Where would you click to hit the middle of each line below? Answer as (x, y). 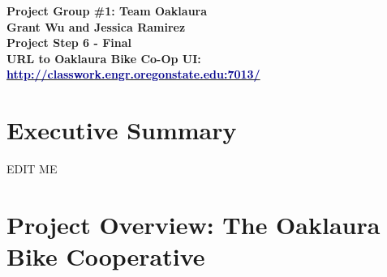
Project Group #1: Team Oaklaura (107, 11)
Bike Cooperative (106, 256)
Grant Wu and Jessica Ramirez (96, 26)
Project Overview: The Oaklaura (193, 224)
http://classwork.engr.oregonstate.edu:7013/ (133, 74)
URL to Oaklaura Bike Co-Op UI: (104, 58)
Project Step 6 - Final (69, 43)
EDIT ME (32, 169)
